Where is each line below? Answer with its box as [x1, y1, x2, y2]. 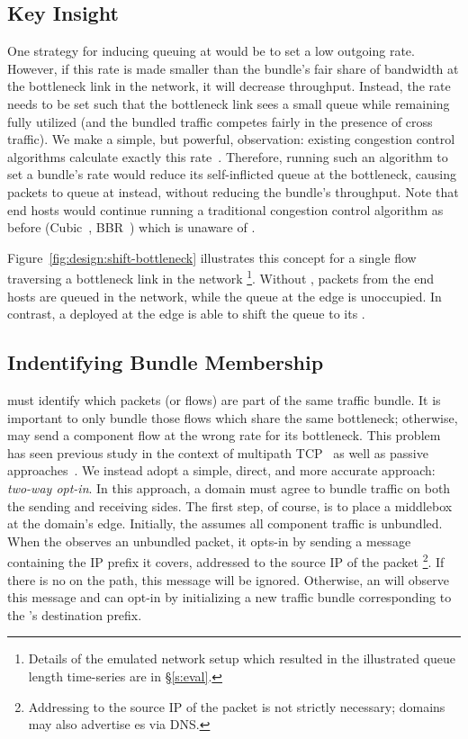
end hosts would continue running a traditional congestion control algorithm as [7, 200, 444, 219]
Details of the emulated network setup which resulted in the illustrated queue [28, 649, 456, 668]
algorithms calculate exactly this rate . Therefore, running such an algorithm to [7, 147, 448, 166]
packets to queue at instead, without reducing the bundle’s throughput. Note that [7, 182, 459, 201]
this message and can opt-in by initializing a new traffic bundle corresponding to [7, 588, 452, 607]
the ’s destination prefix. [7, 605, 142, 624]
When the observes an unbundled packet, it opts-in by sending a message [7, 531, 411, 550]
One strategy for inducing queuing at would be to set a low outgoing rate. [7, 41, 415, 60]
